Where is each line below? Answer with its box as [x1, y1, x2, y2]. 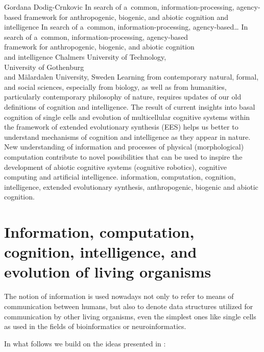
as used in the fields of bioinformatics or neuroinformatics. [4, 321, 186, 332]
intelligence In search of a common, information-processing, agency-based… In [4, 21, 248, 32]
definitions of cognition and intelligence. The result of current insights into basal [4, 101, 255, 112]
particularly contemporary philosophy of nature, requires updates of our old [4, 91, 242, 102]
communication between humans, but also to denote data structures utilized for [4, 300, 253, 311]
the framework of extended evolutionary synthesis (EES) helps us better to [4, 121, 238, 132]
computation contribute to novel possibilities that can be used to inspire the [4, 151, 243, 162]
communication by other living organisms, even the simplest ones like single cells [4, 311, 256, 321]
